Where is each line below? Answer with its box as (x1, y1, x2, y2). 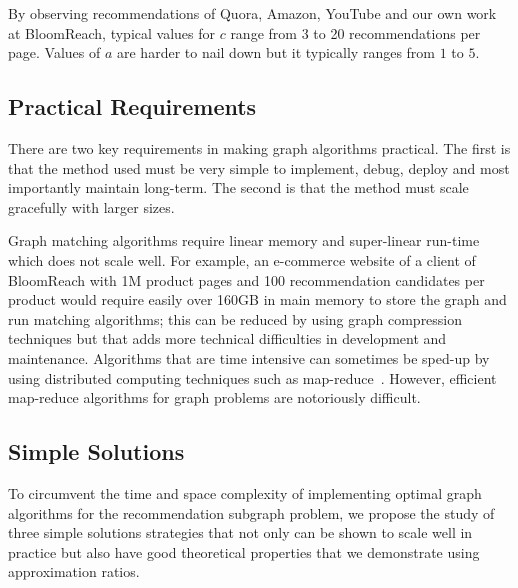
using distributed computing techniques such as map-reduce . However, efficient (8, 367, 497, 388)
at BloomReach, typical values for (8, 22, 215, 43)
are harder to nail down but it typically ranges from (116, 42, 436, 63)
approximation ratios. (8, 561, 140, 582)
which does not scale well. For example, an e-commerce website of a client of (8, 249, 476, 270)
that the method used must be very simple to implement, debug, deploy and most (8, 157, 510, 178)
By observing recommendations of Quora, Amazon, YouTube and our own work (8, 3, 497, 23)
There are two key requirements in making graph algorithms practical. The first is (8, 137, 511, 158)
